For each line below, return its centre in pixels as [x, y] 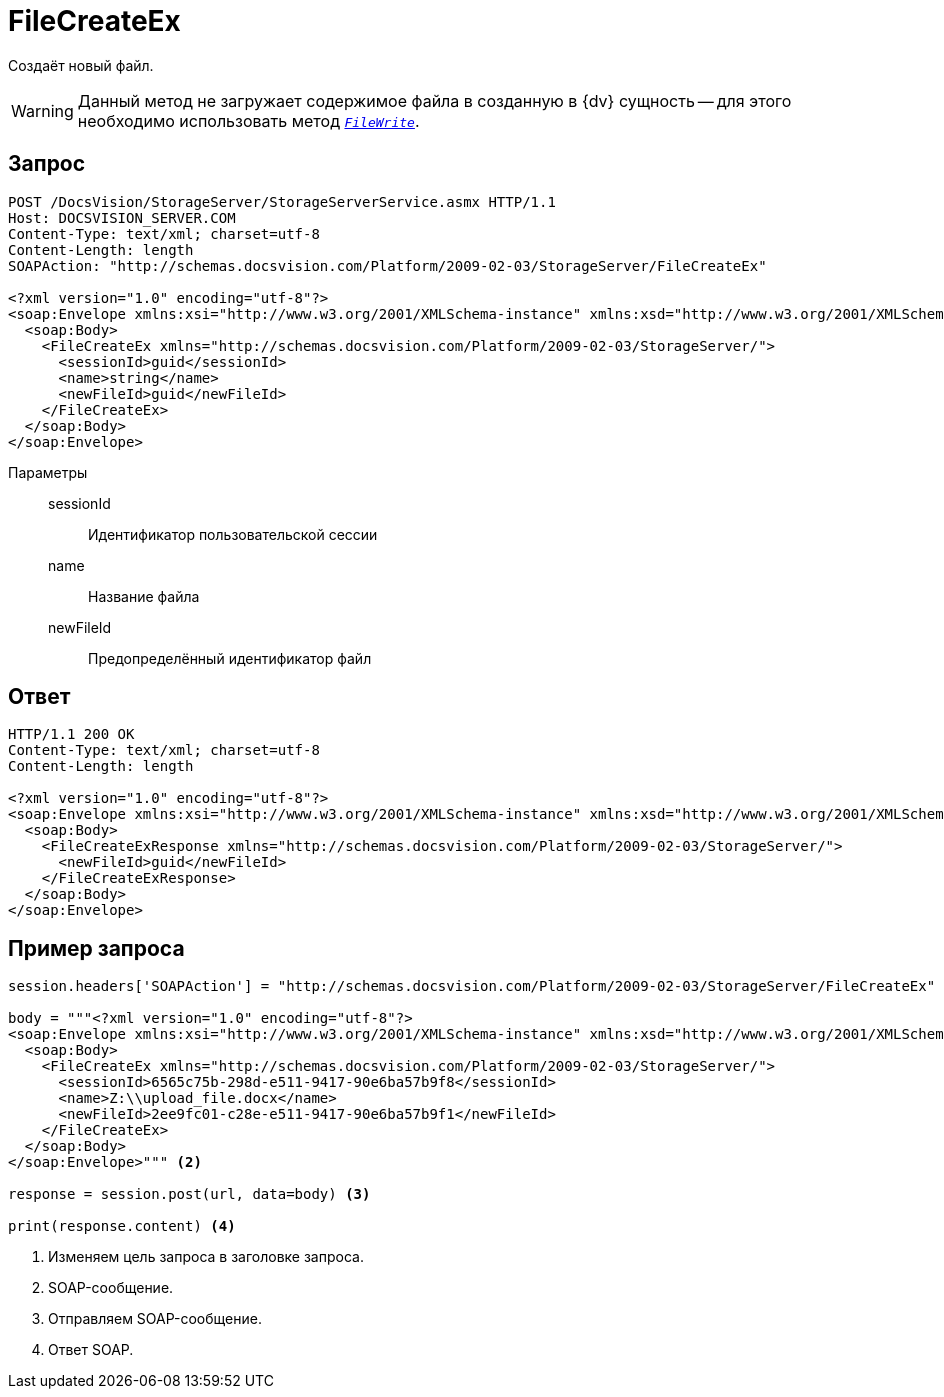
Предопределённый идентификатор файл [230, 658]
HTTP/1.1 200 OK [71, 734]
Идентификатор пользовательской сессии [233, 534]
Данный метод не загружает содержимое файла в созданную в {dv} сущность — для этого [434, 100]
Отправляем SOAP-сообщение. [155, 1319]
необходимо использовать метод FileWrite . [248, 120]
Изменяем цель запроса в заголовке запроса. [206, 1257]
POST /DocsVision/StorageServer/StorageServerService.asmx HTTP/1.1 [282, 201]
